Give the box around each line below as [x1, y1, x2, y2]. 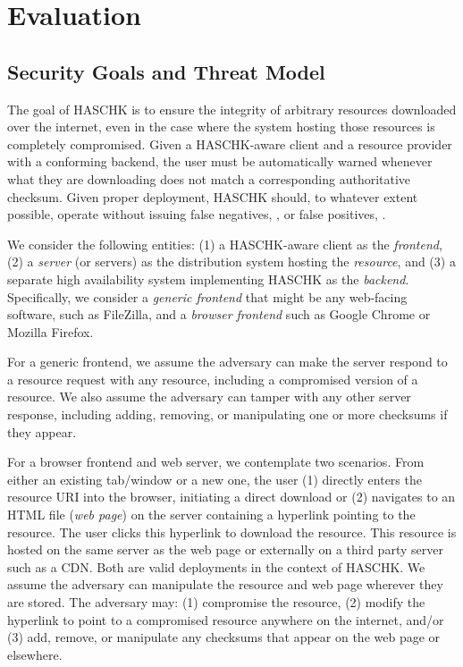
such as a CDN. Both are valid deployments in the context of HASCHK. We [7, 557, 425, 576]
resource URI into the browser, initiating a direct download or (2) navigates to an [7, 487, 456, 506]
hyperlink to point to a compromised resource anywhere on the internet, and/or [7, 610, 444, 629]
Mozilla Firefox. [7, 322, 94, 341]
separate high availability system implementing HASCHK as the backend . [7, 269, 409, 288]
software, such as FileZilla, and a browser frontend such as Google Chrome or [7, 305, 431, 324]
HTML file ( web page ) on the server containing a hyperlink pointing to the [7, 505, 416, 524]
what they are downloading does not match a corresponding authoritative [7, 169, 411, 188]
